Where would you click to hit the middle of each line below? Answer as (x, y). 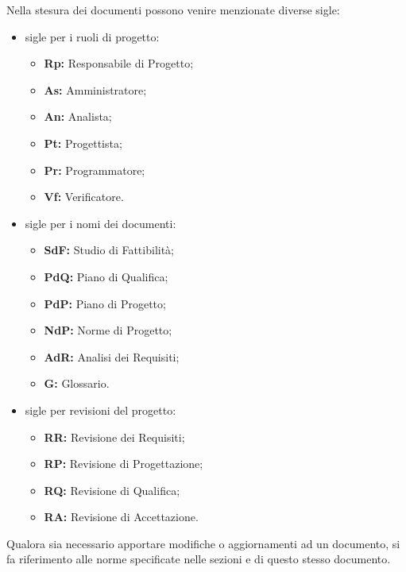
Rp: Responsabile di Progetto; (119, 63)
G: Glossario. (77, 383)
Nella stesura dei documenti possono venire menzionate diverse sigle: (173, 10)
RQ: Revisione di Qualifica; (112, 490)
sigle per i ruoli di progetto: (92, 36)
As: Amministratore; (95, 89)
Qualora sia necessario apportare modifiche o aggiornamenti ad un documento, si (203, 543)
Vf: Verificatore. (84, 197)
